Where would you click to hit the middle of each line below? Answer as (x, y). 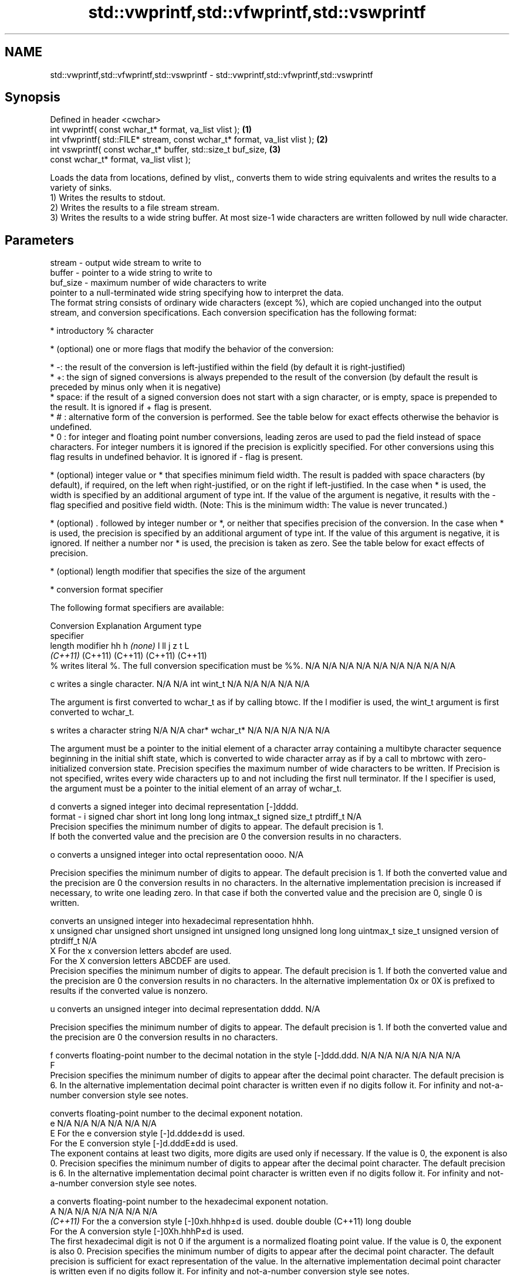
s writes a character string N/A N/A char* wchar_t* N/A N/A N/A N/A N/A (190, 730)
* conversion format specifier (107, 590)
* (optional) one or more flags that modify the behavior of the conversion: (192, 349)
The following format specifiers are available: (137, 608)
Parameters (39, 240)
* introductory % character (102, 331)
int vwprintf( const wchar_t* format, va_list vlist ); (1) (151, 130)
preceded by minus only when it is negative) (136, 387)
